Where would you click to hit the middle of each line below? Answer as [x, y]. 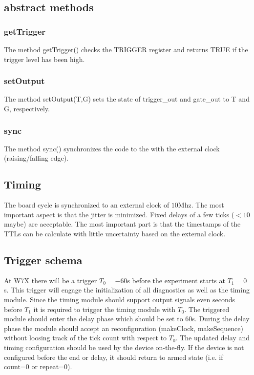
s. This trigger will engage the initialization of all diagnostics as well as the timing [127, 290]
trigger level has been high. [44, 59]
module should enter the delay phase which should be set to [94, 319]
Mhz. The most [201, 205]
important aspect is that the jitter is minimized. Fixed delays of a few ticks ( [119, 214]
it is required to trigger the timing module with [104, 309]
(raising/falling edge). [36, 158]
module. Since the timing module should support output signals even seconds [120, 299]
